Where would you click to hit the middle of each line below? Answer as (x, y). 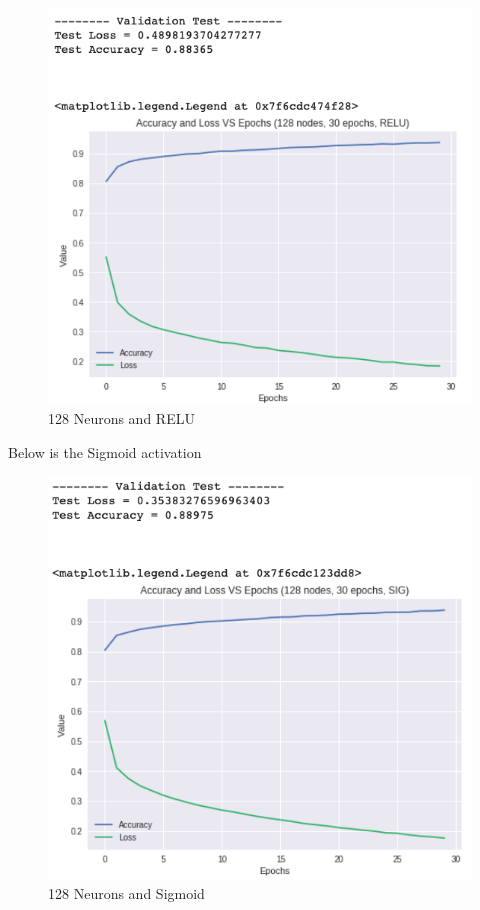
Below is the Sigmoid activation (105, 451)
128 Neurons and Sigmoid (126, 893)
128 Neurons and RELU (121, 417)
